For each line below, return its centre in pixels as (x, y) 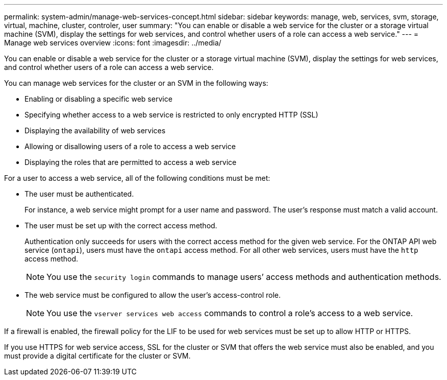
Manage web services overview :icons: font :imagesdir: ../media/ (113, 43)
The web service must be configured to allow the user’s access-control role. (153, 295)
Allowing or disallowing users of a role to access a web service (130, 146)
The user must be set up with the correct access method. (121, 225)
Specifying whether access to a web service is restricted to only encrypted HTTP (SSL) (171, 115)
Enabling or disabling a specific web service (98, 99)
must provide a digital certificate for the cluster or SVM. (97, 356)
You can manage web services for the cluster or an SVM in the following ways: (136, 83)
